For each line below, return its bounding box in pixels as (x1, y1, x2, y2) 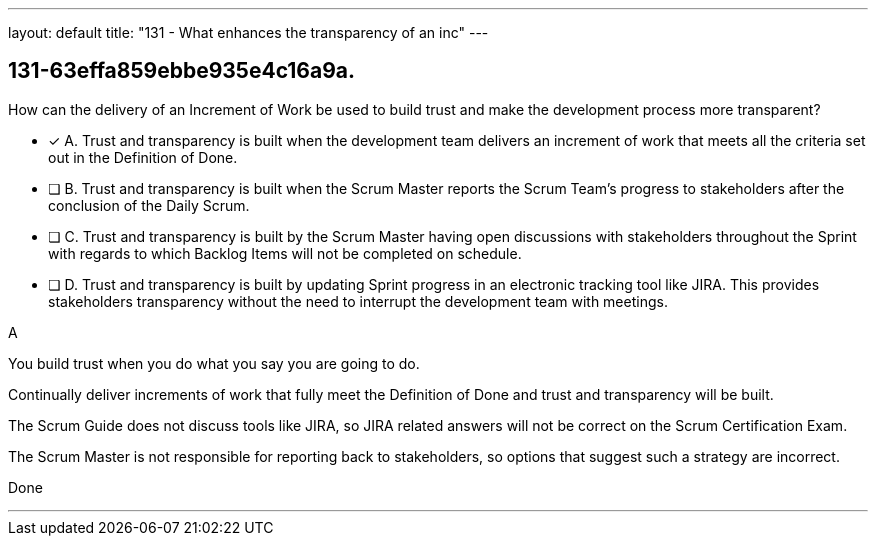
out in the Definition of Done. (48, 148, 238, 166)
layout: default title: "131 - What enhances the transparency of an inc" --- (8, 24, 489, 41)
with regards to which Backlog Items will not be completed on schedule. (48, 244, 522, 262)
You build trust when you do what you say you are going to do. (8, 354, 420, 372)
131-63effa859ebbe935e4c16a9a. (8, 58, 356, 84)
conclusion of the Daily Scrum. (48, 196, 250, 214)
